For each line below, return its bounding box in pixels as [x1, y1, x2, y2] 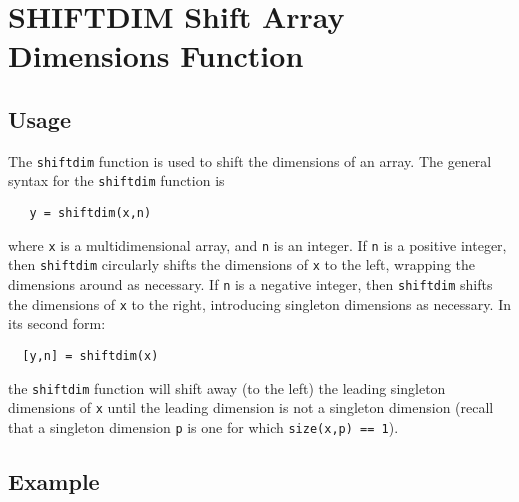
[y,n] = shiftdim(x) [22, 348, 159, 363]
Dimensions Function [8, 35, 304, 76]
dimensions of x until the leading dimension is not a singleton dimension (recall [8, 397, 494, 418]
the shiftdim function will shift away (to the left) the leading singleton [8, 377, 446, 398]
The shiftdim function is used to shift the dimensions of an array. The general [8, 150, 492, 171]
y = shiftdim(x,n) [29, 206, 152, 221]
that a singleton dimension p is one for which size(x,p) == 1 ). [8, 416, 399, 437]
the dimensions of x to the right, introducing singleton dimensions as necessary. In [8, 293, 511, 314]
